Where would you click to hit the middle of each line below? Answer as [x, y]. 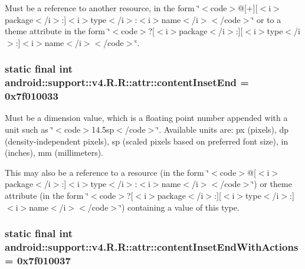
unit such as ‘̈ [29, 129]
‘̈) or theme [272, 184]
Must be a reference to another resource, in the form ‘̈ [102, 8]
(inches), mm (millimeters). [54, 152]
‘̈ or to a [266, 19]
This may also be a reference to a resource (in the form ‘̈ [107, 172]
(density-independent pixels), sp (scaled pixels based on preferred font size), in [147, 141]
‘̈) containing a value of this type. [179, 207]
